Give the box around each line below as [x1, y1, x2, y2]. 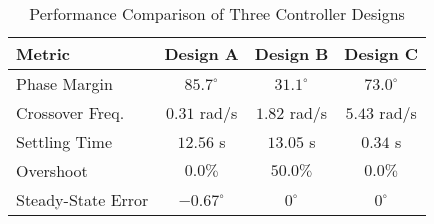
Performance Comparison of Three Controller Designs [29, 2, 405, 25]
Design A [164, 42, 239, 65]
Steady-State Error [16, 188, 149, 211]
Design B [254, 42, 329, 65]
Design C [344, 42, 419, 65]
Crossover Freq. [16, 101, 125, 124]
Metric [16, 42, 70, 65]
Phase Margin [16, 72, 113, 95]
